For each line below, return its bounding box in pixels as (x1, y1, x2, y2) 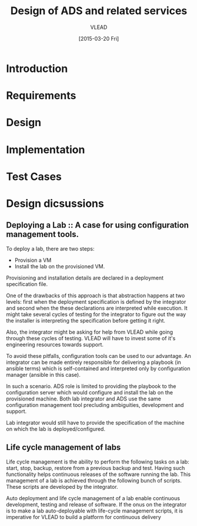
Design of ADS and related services (10, 4, 188, 18)
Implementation (6, 143, 85, 156)
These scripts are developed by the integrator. (6, 483, 119, 490)
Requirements (6, 89, 76, 103)
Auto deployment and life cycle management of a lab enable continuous (6, 494, 181, 502)
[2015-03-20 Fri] (78, 35, 119, 42)
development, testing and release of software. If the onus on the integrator (6, 501, 187, 508)
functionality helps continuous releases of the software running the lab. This (6, 471, 191, 478)
